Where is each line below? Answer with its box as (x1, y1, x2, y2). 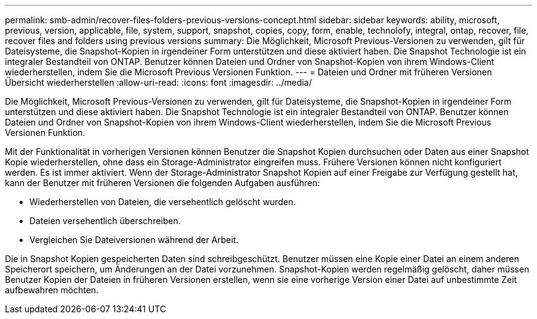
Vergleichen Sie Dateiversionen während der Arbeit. (29, 235, 239, 245)
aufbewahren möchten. (5, 285, 99, 295)
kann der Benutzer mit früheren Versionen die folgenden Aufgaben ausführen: (5, 178, 320, 188)
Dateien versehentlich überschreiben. (29, 216, 181, 226)
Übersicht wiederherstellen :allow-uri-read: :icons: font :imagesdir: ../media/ (5, 77, 312, 88)
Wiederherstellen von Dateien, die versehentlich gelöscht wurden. (29, 197, 296, 207)
